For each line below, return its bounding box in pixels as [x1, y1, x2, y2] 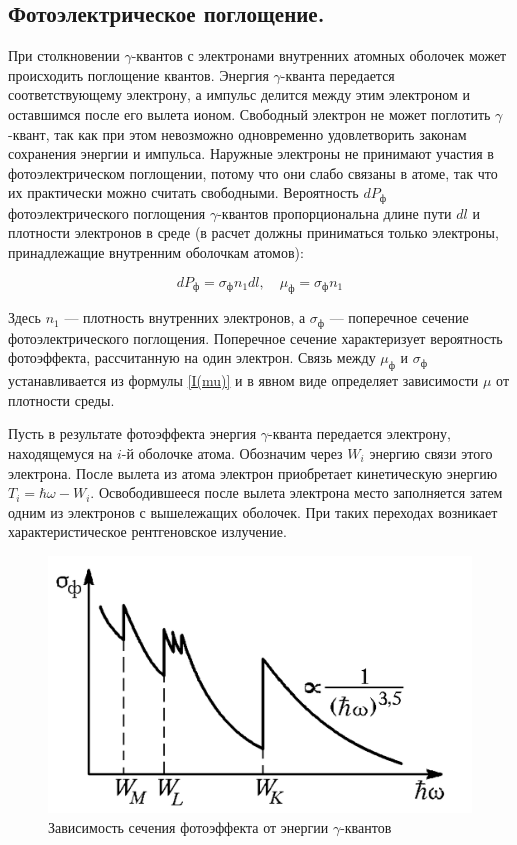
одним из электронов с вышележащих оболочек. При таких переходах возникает [8, 501, 498, 522]
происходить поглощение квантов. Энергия [8, 64, 269, 85]
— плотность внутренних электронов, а [64, 307, 306, 328]
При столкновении [8, 45, 120, 66]
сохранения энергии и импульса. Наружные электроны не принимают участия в [8, 143, 494, 164]
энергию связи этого [369, 443, 493, 464]
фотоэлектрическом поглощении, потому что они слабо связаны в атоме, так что [8, 162, 498, 183]
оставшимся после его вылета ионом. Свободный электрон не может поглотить [8, 103, 491, 124]
